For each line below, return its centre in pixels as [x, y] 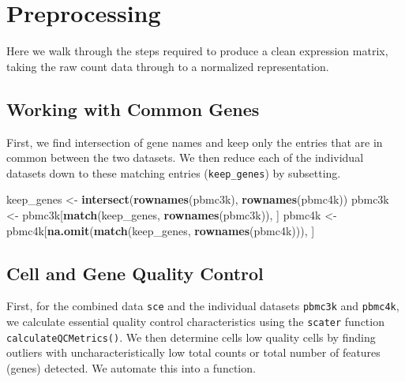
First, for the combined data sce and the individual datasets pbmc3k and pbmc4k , [203, 306]
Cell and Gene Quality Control [135, 273]
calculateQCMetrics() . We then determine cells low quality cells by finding [191, 337]
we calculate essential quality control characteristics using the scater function [195, 321]
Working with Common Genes [133, 109]
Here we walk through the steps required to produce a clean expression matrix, [197, 51]
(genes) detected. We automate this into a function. [131, 367]
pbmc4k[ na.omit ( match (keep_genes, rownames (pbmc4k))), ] [161, 230]
